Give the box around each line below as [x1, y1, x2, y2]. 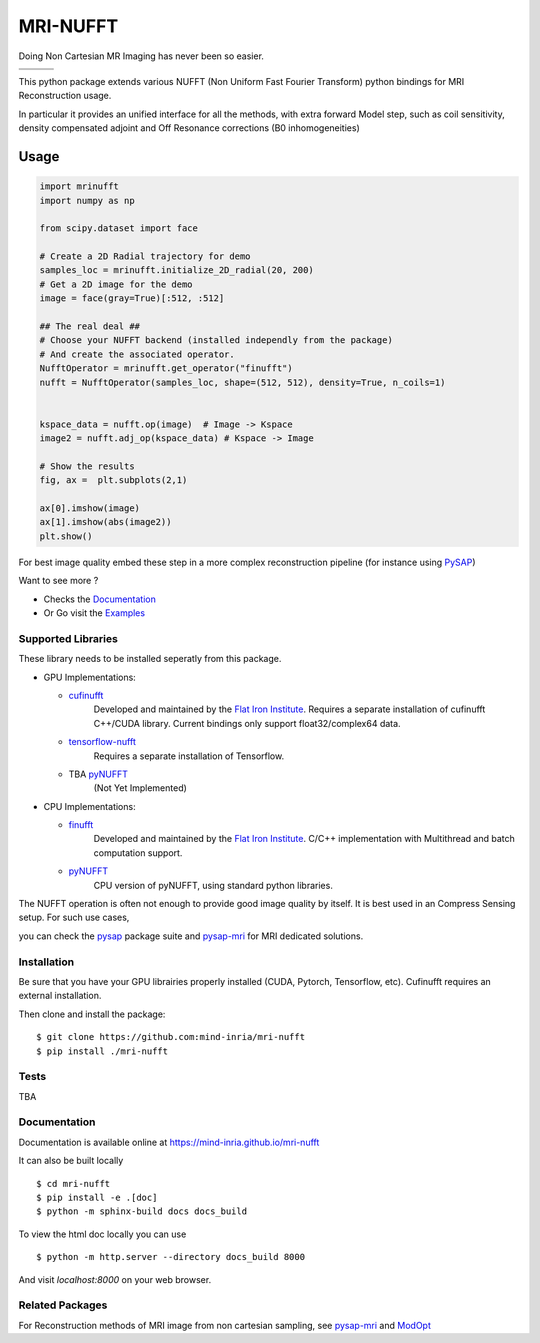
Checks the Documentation [43, 593, 157, 605]
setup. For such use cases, [18, 911, 130, 924]
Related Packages [18, 1298, 108, 1312]
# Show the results [39, 460, 135, 472]
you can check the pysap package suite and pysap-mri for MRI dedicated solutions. [18, 930, 364, 942]
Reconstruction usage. [18, 90, 112, 102]
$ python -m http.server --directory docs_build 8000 [36, 1251, 305, 1263]
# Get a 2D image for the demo [39, 278, 194, 290]
